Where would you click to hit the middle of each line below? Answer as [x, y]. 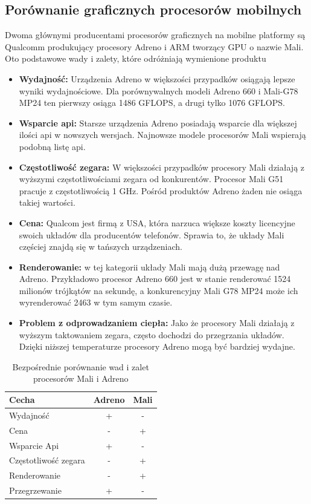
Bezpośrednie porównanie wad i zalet [81, 366]
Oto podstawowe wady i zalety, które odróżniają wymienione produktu [136, 58]
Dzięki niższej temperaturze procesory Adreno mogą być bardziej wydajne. [157, 346]
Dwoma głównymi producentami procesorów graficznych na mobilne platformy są [155, 35]
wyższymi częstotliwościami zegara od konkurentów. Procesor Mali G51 [151, 179]
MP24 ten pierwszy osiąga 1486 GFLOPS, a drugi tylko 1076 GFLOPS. [152, 103]
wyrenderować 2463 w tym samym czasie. [96, 302]
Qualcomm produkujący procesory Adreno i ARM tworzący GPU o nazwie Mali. [154, 46]
